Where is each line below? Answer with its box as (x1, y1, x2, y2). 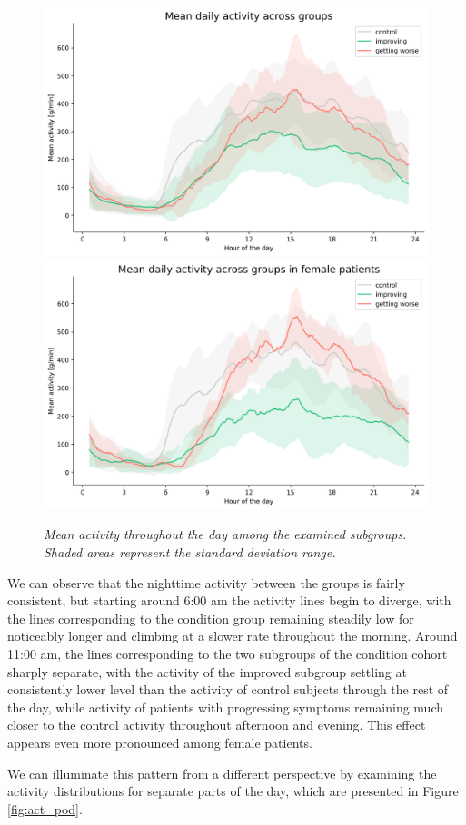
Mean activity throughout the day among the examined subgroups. (44, 525, 407, 544)
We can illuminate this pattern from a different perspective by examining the (7, 763, 437, 782)
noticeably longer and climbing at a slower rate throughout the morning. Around (7, 626, 458, 645)
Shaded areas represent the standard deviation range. (44, 543, 336, 561)
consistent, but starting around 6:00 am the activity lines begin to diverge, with (7, 591, 451, 610)
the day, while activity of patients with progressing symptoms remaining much (7, 697, 444, 716)
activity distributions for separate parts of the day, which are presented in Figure (7, 781, 459, 800)
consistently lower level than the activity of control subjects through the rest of (7, 680, 449, 699)
